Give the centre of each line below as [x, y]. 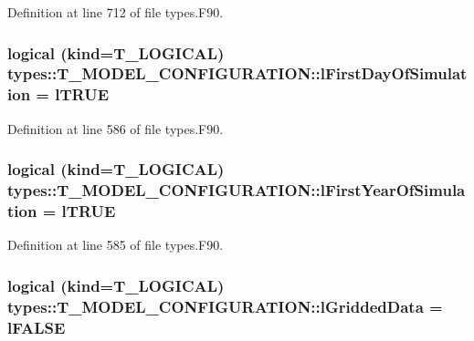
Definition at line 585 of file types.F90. [116, 245]
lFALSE [37, 327]
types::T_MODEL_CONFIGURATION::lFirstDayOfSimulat [237, 73]
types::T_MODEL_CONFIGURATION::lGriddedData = [225, 306]
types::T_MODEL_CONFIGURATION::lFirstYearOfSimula [237, 190]
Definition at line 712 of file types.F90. [116, 12]
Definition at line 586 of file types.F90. [116, 128]
